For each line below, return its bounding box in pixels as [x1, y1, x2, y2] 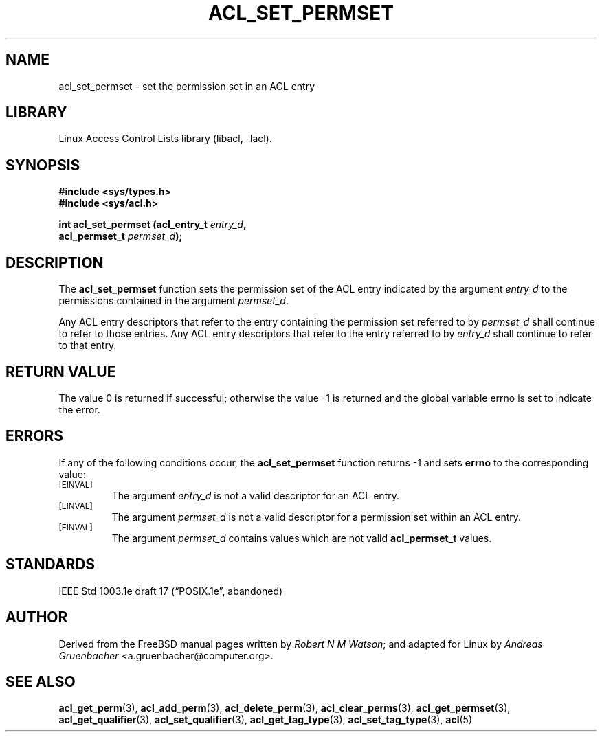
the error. [58, 403, 100, 416]
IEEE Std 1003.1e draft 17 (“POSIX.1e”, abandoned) [58, 585, 283, 597]
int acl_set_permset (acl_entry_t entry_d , [58, 218, 247, 231]
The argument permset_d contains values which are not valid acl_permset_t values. [111, 532, 492, 544]
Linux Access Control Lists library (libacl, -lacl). [58, 133, 272, 145]
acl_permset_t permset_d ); [58, 230, 183, 242]
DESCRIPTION [5, 253, 104, 271]
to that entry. [58, 339, 117, 352]
